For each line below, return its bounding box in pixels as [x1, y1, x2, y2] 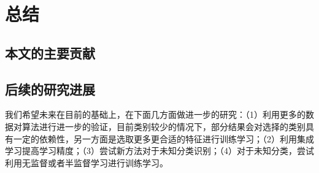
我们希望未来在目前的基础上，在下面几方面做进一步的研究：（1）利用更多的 [5, 108, 306, 121]
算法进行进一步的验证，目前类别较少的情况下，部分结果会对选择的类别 [21, 120, 306, 133]
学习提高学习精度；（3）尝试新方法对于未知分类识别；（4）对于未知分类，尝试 [5, 144, 314, 157]
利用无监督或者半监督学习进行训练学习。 [5, 156, 168, 169]
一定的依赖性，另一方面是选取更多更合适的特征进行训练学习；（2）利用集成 [13, 132, 314, 145]
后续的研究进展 [5, 79, 95, 98]
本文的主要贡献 [5, 43, 95, 62]
